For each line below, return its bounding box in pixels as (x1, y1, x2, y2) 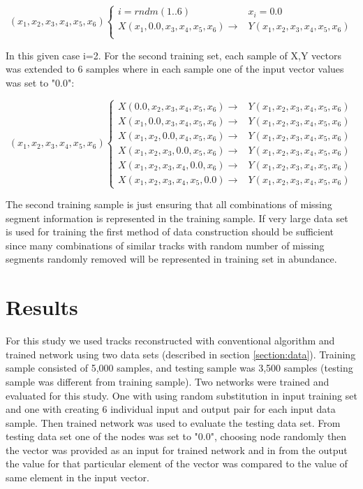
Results (6, 293, 78, 321)
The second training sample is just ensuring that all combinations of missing (6, 197, 332, 212)
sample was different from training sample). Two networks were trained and (6, 374, 329, 388)
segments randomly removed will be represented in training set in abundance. (6, 251, 337, 266)
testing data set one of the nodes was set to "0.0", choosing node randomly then (6, 429, 347, 444)
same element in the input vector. (6, 470, 149, 485)
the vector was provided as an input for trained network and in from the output (6, 442, 348, 457)
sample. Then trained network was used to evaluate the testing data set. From (6, 415, 341, 430)
